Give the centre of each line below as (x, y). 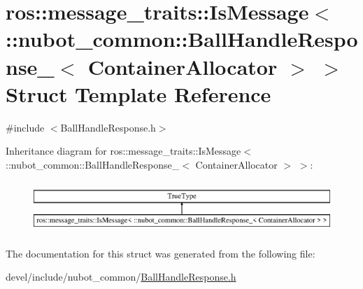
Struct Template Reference (138, 93)
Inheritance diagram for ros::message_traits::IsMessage (123, 151)
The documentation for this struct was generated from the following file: (161, 253)
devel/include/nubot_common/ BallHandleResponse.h (121, 277)
